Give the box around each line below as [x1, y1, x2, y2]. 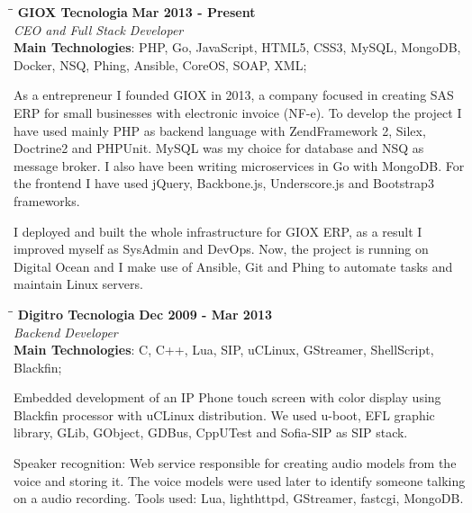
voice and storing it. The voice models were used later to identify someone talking [14, 471, 466, 490]
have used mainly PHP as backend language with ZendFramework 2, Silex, [14, 121, 426, 139]
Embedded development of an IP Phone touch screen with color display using [14, 388, 441, 407]
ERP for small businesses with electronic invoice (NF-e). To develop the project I [14, 103, 462, 121]
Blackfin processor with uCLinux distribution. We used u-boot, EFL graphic [14, 405, 435, 424]
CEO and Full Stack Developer [14, 20, 184, 39]
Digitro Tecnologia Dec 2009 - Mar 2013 [17, 304, 273, 323]
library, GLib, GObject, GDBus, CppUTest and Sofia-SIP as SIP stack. [14, 423, 408, 442]
